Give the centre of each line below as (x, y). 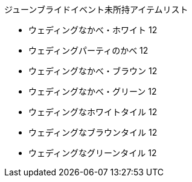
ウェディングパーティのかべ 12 (88, 50)
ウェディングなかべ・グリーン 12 (93, 91)
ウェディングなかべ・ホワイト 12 (93, 30)
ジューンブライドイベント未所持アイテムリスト (96, 9)
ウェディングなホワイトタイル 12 (93, 112)
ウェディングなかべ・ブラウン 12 (93, 71)
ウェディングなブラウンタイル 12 (93, 132)
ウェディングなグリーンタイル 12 (93, 153)
